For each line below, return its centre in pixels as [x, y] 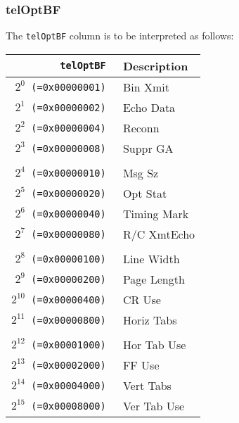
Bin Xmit [146, 87]
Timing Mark [156, 213]
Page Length [154, 279]
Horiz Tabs [150, 320]
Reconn [141, 127]
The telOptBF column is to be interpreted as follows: [120, 36]
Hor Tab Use [154, 344]
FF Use [141, 365]
